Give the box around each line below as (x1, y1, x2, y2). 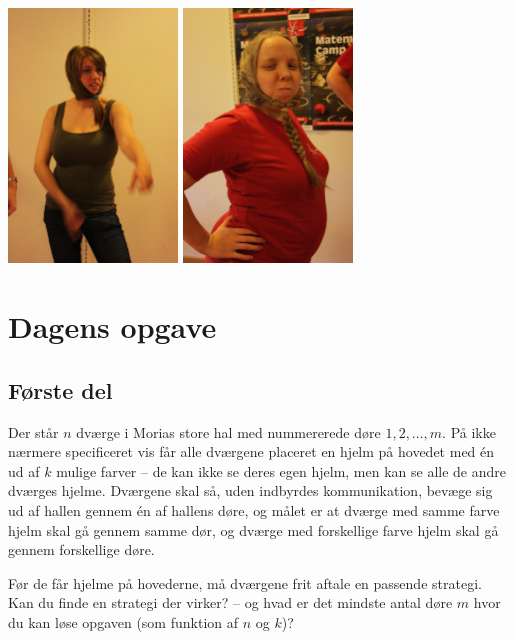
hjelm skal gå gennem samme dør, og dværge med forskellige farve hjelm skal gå (8, 519, 499, 540)
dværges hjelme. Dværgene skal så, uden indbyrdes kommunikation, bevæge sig (8, 480, 493, 501)
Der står (8, 421, 59, 442)
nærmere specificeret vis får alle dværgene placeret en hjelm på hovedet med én (8, 441, 495, 462)
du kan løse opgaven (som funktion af (8, 611, 239, 632)
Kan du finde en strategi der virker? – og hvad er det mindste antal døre (8, 592, 453, 613)
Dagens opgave (8, 306, 217, 347)
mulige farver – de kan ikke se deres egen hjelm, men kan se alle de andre (56, 460, 507, 481)
